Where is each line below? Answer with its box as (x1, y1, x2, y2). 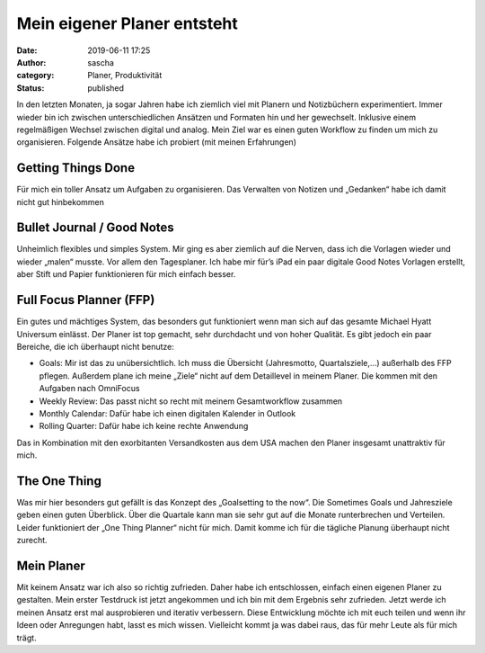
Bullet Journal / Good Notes (16, 220, 174, 236)
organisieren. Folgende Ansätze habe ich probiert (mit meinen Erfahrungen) (16, 137, 296, 148)
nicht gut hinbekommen (16, 196, 105, 207)
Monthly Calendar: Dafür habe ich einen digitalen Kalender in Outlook (39, 407, 296, 418)
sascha (87, 57, 114, 67)
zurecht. (16, 535, 48, 546)
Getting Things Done (16, 160, 135, 175)
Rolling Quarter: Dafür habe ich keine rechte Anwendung (39, 421, 249, 432)
